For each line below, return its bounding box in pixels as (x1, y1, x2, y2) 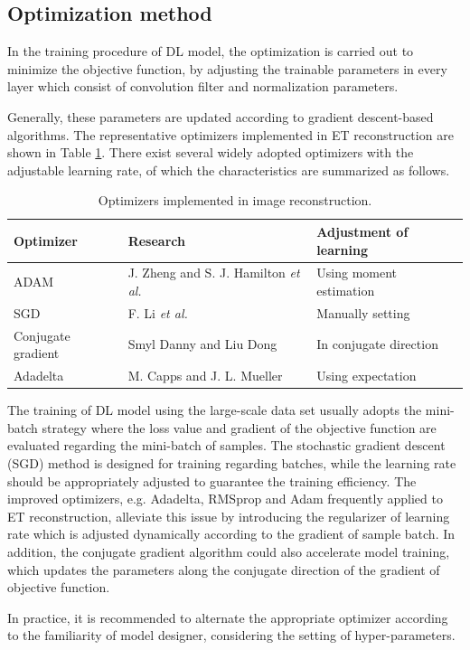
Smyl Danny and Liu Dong (127, 334, 277, 353)
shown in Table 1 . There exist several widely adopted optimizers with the (7, 143, 414, 162)
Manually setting (316, 303, 410, 322)
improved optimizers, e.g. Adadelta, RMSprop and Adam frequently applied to (7, 489, 443, 508)
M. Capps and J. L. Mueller (127, 366, 283, 385)
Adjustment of (316, 221, 409, 240)
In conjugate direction (316, 334, 438, 353)
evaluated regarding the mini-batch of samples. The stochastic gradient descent (7, 436, 446, 455)
